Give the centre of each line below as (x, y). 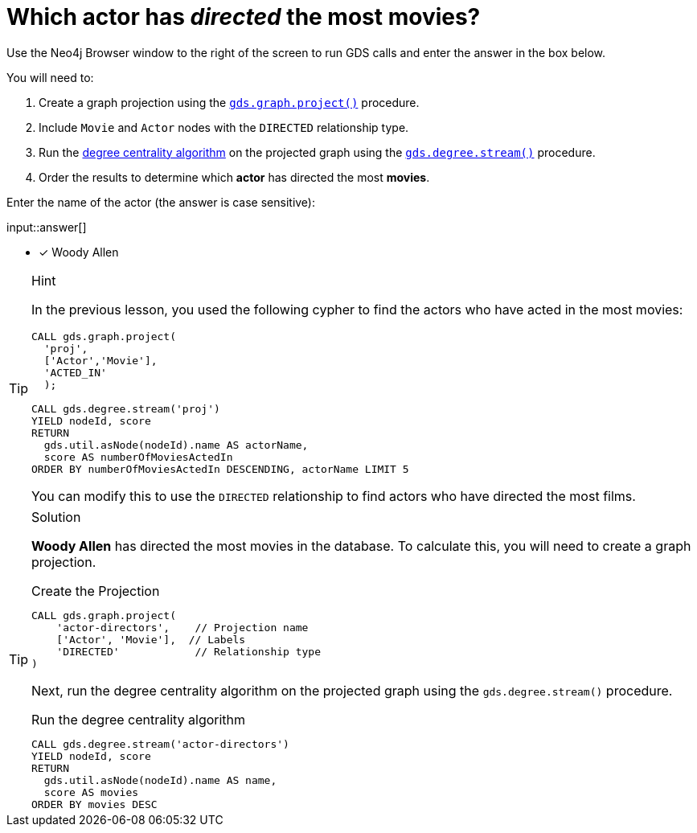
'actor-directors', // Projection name (182, 627)
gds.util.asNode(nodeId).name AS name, (160, 780)
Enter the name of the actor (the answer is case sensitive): (161, 202)
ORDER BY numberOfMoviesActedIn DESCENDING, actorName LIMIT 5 (220, 469)
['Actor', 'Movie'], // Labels (151, 639)
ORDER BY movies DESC (94, 804)
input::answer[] (47, 227)
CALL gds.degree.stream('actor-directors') (160, 744)
